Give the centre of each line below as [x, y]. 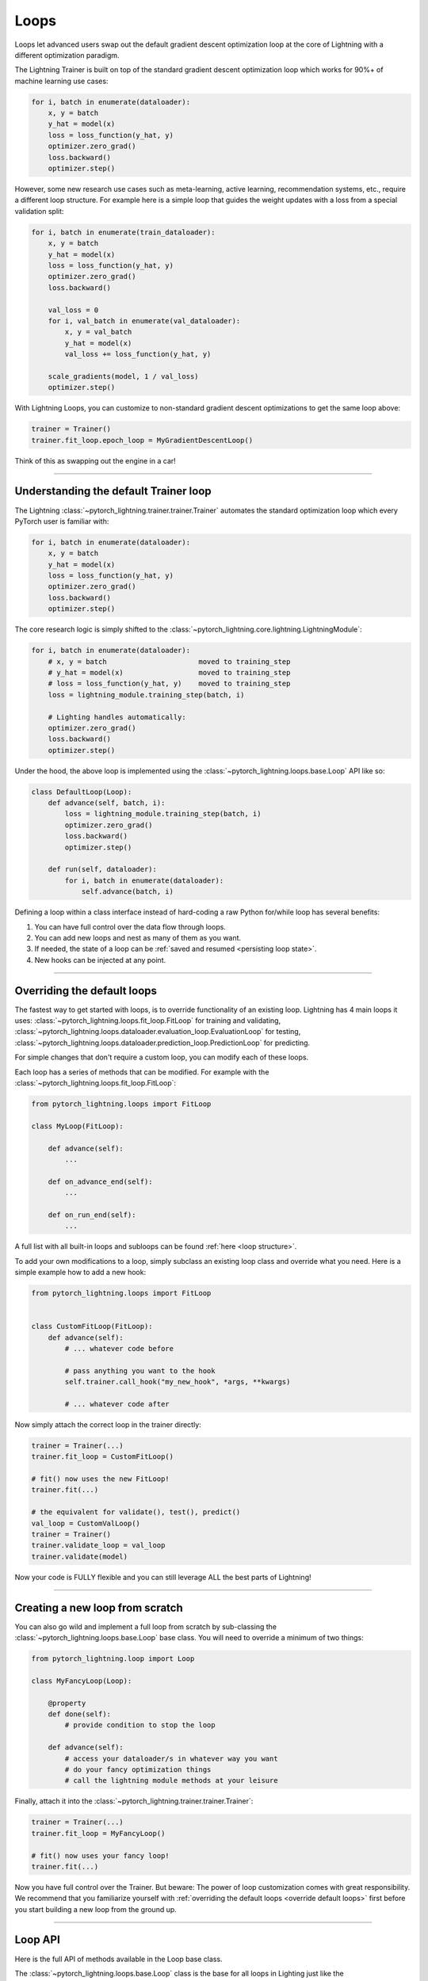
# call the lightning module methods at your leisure [171, 1781]
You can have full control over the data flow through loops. [130, 926]
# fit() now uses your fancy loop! [100, 1855]
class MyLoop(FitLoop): [78, 1126]
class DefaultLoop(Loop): [82, 792]
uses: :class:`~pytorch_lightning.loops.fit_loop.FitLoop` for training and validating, [148, 1021]
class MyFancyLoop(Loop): [82, 1681]
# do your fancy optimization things [138, 1769]
